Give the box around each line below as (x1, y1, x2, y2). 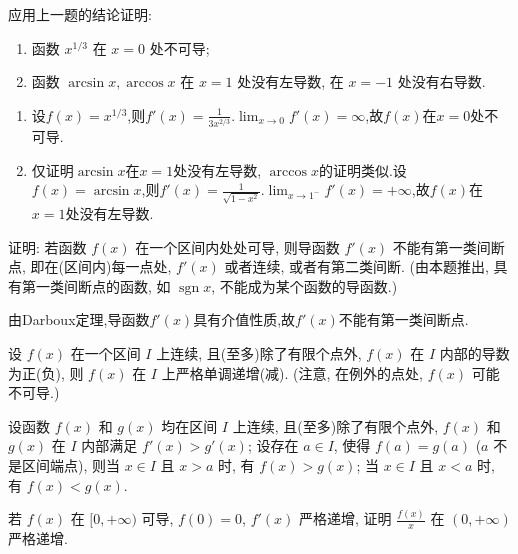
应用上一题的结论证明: (8, 4, 152, 24)
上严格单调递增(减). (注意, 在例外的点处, (161, 362, 423, 383)
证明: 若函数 (8, 236, 87, 257)
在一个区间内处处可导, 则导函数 (135, 236, 340, 257)
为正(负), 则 (8, 362, 84, 383)
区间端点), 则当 (21, 454, 120, 475)
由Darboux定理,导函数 (8, 309, 150, 330)
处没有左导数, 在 (237, 71, 344, 92)
